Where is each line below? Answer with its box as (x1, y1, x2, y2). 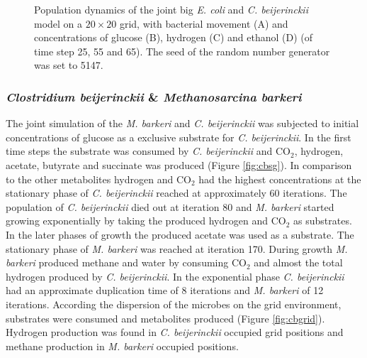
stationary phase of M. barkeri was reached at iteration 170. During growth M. (6, 241, 348, 256)
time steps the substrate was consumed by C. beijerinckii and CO (6, 143, 290, 158)
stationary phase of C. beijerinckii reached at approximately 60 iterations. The (6, 185, 347, 200)
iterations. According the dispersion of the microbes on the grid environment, (6, 296, 341, 311)
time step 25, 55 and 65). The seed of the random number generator (34, 43, 330, 58)
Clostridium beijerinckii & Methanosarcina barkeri (6, 87, 302, 105)
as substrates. (293, 213, 352, 228)
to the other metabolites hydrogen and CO (6, 171, 191, 186)
